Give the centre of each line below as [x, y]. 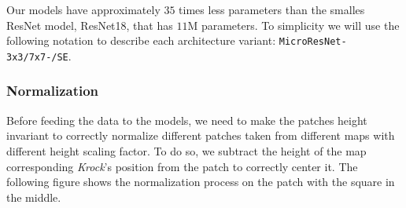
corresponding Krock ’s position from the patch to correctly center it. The [182, 166]
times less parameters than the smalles [272, 9]
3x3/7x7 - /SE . [39, 55]
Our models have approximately [83, 9]
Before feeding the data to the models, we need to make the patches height [187, 120]
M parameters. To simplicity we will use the [293, 25]
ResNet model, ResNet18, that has [90, 25]
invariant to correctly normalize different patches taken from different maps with [201, 135]
